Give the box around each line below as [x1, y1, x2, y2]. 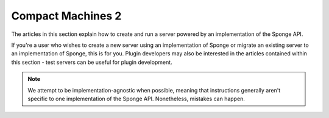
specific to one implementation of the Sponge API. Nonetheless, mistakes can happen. [27, 95, 245, 102]
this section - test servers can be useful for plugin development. [11, 58, 173, 66]
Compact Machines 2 [11, 9, 122, 23]
